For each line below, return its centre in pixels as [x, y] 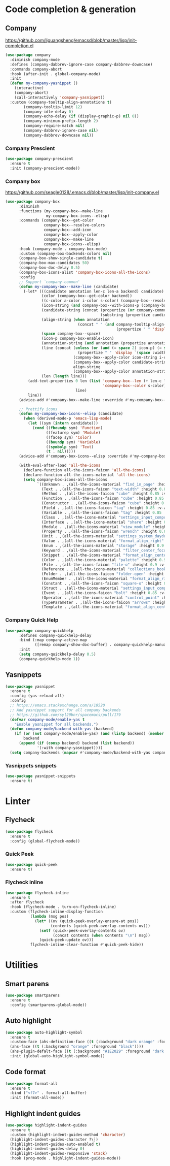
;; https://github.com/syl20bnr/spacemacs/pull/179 [66, 715]
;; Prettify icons [38, 409]
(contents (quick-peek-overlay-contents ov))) [100, 926]
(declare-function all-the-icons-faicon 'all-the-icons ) [84, 470]
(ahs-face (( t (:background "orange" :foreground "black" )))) [77, 1047]
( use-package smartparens [32, 996]
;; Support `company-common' [49, 282]
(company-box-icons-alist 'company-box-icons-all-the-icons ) [84, 273]
